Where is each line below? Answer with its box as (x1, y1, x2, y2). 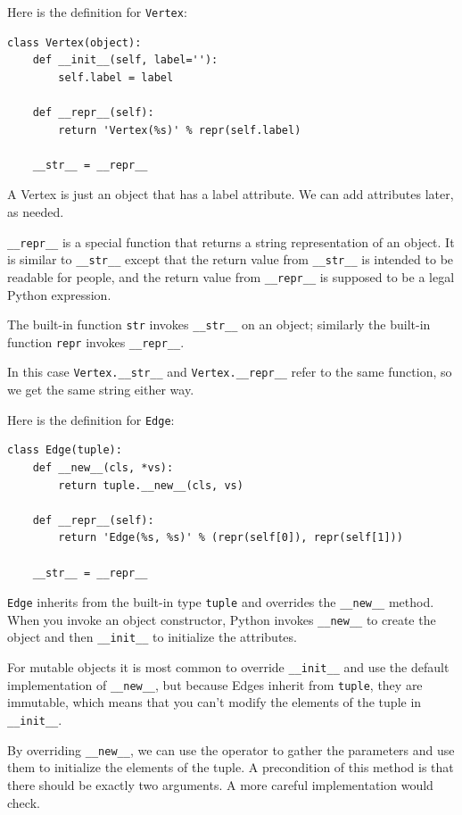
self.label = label (58, 71, 174, 84)
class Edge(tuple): (7, 444, 122, 457)
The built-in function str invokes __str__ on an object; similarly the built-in (7, 315, 431, 334)
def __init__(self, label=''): (32, 54, 219, 67)
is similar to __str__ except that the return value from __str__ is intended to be (7, 250, 454, 269)
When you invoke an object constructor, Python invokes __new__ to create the (7, 610, 436, 628)
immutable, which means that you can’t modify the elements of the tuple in (7, 693, 422, 711)
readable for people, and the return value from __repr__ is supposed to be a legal (7, 267, 455, 286)
